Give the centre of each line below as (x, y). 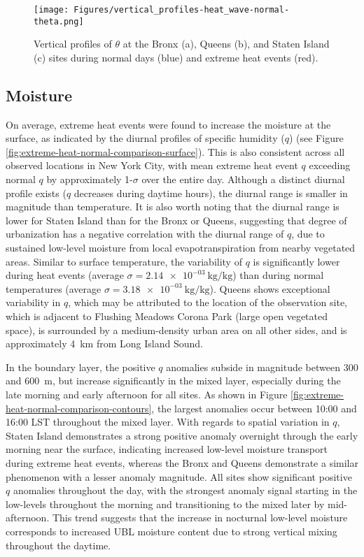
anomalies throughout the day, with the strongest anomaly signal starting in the (185, 490)
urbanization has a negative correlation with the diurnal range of (145, 234)
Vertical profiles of (73, 44)
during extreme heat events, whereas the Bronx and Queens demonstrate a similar (182, 462)
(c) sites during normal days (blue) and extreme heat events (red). (176, 57)
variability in (33, 302)
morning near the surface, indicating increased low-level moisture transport (167, 449)
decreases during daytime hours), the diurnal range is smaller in (211, 193)
